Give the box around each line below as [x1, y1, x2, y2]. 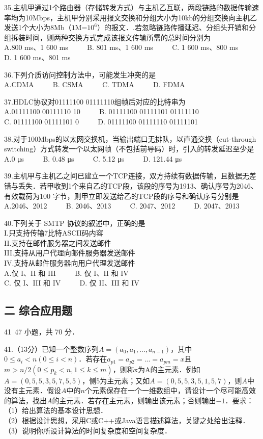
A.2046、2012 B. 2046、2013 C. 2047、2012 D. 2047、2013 [4, 200, 240, 211]
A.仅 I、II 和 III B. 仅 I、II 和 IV [4, 267, 129, 278]
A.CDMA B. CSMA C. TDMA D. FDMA [4, 79, 185, 90]
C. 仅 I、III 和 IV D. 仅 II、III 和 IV [4, 277, 139, 288]
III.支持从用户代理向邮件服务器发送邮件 [4, 247, 135, 258]
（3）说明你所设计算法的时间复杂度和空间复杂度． [4, 425, 171, 435]
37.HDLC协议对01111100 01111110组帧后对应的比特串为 [4, 96, 186, 107]
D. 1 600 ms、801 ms [4, 51, 71, 62]
